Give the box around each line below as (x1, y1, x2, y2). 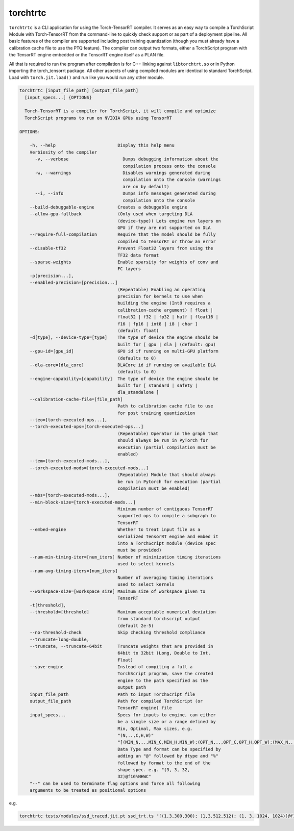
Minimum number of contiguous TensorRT (117, 506, 213, 512)
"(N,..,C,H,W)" (117, 732, 154, 738)
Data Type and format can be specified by (117, 746, 221, 752)
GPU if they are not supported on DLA (117, 225, 211, 230)
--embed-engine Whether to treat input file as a (29, 527, 200, 532)
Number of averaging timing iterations (117, 575, 213, 580)
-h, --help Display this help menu (29, 143, 175, 148)
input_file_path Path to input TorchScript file (29, 691, 196, 697)
